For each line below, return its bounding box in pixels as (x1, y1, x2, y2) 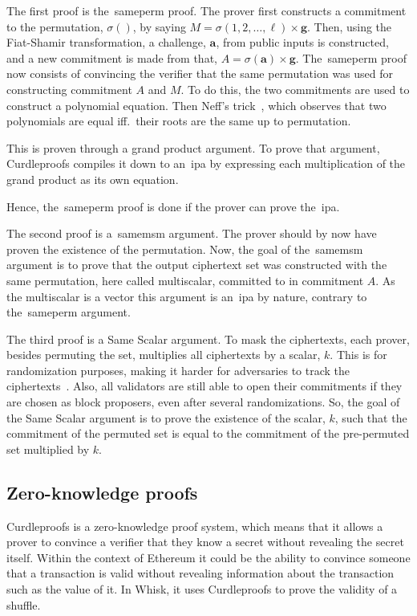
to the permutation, (6, 18, 103, 35)
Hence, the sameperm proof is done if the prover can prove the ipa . (6, 198, 340, 214)
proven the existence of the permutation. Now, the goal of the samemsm (6, 240, 363, 257)
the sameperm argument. (6, 304, 131, 320)
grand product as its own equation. (6, 170, 179, 187)
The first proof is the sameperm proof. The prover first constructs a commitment (6, 2, 407, 18)
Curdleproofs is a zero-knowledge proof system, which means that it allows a (6, 517, 383, 534)
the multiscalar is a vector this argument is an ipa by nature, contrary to (6, 288, 367, 304)
